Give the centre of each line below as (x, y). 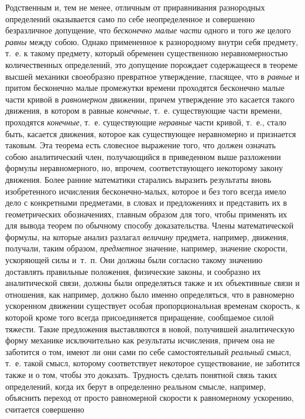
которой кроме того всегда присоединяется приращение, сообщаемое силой (140, 317)
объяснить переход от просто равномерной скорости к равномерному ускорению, (150, 398)
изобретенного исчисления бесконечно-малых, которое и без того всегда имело (146, 191)
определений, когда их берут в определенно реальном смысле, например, (136, 386)
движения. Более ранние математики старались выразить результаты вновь (138, 179)
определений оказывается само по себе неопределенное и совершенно (130, 18)
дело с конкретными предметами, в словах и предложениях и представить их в (146, 202)
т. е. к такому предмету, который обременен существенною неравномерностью (147, 53)
